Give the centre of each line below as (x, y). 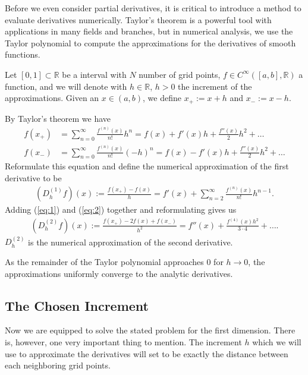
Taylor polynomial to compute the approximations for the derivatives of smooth (150, 42)
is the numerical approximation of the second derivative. (131, 242)
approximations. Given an (52, 98)
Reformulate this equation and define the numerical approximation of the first (147, 166)
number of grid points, (180, 74)
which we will (277, 342)
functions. (23, 54)
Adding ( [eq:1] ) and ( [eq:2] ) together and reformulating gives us (121, 209)
